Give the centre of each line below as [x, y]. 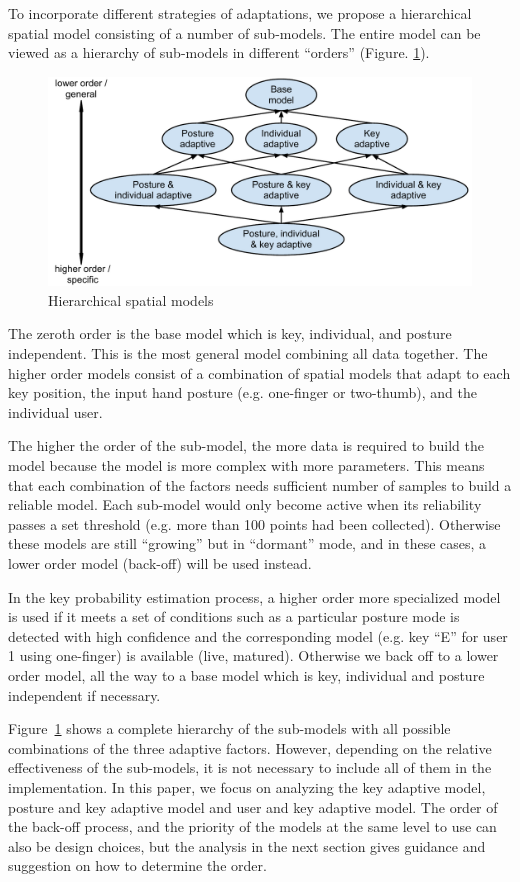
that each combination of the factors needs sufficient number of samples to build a [260, 484]
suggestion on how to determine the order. [137, 865]
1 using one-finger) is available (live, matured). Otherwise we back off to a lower [253, 655]
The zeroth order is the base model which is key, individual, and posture [230, 333]
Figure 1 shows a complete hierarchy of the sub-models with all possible [229, 728]
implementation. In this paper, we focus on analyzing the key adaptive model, [247, 786]
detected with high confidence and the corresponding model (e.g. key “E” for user [258, 635]
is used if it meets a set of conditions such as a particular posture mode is [234, 616]
